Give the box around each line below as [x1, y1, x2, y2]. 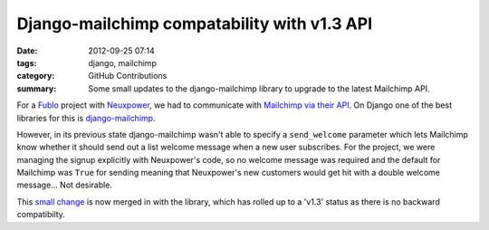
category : [16, 71, 55, 81]
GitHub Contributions [88, 71, 168, 81]
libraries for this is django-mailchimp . [16, 112, 156, 123]
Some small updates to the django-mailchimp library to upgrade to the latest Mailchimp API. [88, 82, 430, 94]
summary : [16, 82, 57, 94]
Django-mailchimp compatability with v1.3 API [16, 14, 373, 34]
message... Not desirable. [16, 179, 113, 190]
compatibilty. [16, 209, 65, 220]
